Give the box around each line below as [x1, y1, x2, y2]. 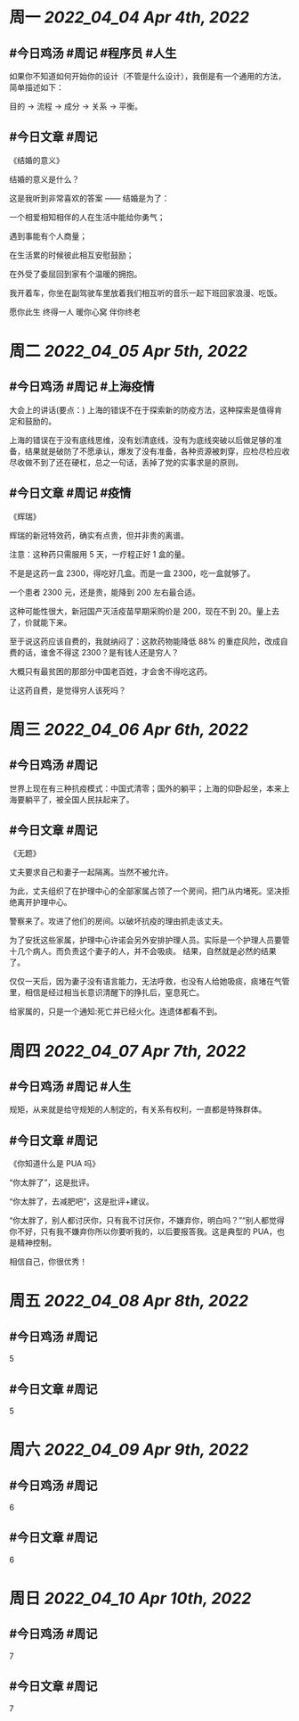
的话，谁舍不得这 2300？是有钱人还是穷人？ [16, 646, 180, 657]
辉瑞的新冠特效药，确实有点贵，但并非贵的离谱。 [9, 530, 189, 540]
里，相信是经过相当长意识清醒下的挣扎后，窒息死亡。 [9, 987, 205, 998]
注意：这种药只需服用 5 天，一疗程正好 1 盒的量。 [9, 548, 190, 559]
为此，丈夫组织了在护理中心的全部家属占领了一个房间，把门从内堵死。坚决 [9, 885, 282, 896]
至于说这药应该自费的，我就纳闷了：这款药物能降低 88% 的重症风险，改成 [9, 636, 280, 646]
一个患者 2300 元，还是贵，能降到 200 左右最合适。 [9, 587, 200, 597]
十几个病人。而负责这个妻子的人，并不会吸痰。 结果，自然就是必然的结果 [9, 946, 277, 957]
